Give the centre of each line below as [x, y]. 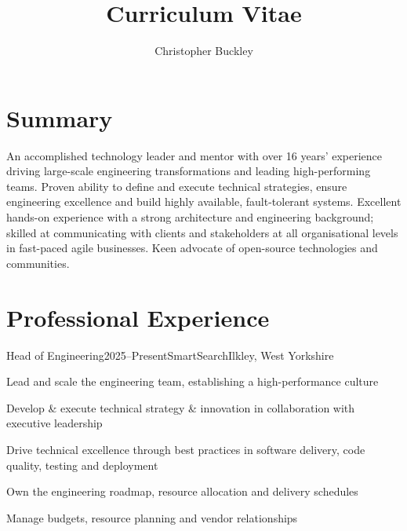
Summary [60, 117]
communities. [38, 263]
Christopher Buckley [204, 51]
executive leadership [55, 423]
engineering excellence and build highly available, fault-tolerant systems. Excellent [204, 201]
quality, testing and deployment [82, 465]
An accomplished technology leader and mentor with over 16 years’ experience [194, 155]
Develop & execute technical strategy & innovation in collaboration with [181, 407]
